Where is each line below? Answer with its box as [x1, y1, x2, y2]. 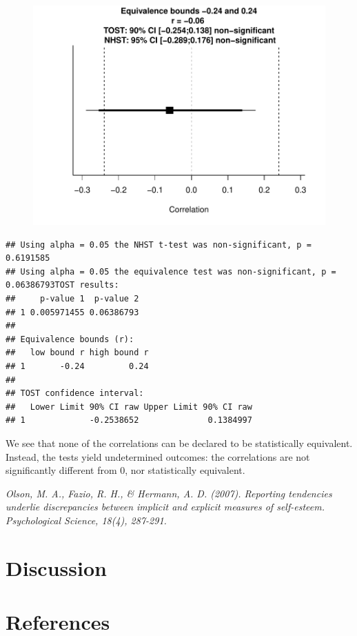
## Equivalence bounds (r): [6, 334, 134, 344]
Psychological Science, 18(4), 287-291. [6, 513, 167, 527]
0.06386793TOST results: [6, 280, 119, 290]
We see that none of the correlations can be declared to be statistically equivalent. [6, 435, 353, 450]
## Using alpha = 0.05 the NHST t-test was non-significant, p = [6, 239, 312, 250]
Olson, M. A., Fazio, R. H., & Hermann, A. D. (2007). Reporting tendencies [6, 486, 332, 500]
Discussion [6, 553, 107, 582]
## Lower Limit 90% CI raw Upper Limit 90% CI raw [6, 401, 252, 412]
